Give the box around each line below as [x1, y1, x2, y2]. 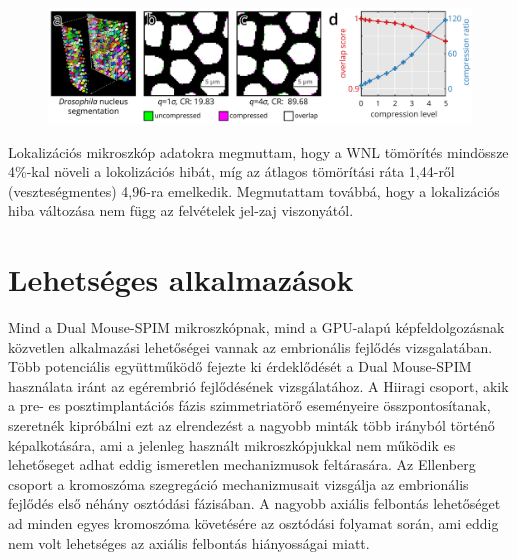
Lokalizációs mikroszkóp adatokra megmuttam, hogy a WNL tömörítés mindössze [8, 141, 509, 162]
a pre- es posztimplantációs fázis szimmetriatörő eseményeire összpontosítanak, [8, 395, 491, 416]
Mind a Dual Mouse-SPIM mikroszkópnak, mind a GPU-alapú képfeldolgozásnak [8, 317, 505, 338]
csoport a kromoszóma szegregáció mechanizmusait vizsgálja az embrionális [8, 473, 469, 494]
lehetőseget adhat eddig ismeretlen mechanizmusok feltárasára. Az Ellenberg [8, 454, 476, 475]
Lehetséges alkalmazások [8, 259, 354, 300]
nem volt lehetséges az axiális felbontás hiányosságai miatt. [8, 532, 370, 553]
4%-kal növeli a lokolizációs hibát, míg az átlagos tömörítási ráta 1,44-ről [8, 161, 455, 182]
